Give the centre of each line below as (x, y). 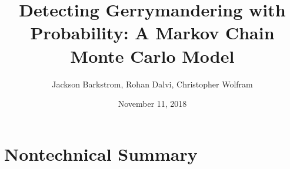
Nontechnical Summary (101, 153)
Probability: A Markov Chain (152, 33)
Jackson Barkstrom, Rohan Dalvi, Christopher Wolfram (152, 84)
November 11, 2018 (152, 104)
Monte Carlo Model (152, 55)
